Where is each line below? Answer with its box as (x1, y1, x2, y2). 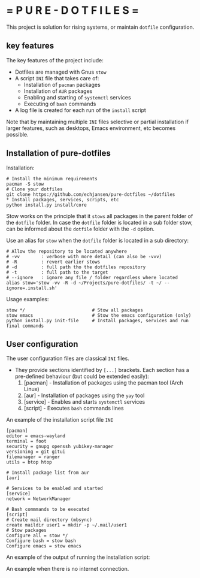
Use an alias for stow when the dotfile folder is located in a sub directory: (6, 237, 189, 244)
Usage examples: (6, 295, 49, 302)
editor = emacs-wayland (6, 433, 66, 439)
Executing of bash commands (23, 100, 96, 107)
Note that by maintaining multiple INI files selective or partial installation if (6, 118, 189, 125)
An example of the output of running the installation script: (6, 553, 150, 561)
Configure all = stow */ (6, 532, 68, 539)
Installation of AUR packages (23, 87, 93, 95)
